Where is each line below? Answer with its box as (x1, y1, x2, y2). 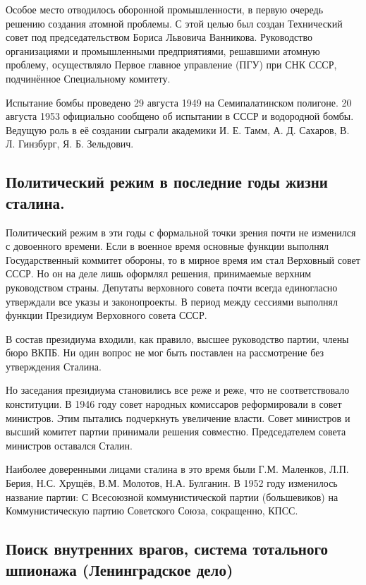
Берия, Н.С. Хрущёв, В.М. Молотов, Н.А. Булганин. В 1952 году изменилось (6, 476, 338, 490)
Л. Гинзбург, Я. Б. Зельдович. (6, 136, 134, 151)
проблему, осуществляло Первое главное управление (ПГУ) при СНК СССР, (6, 57, 337, 72)
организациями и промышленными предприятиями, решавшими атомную (6, 43, 320, 58)
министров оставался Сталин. (6, 438, 133, 452)
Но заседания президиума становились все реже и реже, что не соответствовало (6, 382, 350, 397)
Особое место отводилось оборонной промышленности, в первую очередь (6, 2, 324, 16)
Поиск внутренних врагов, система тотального (6, 538, 328, 560)
